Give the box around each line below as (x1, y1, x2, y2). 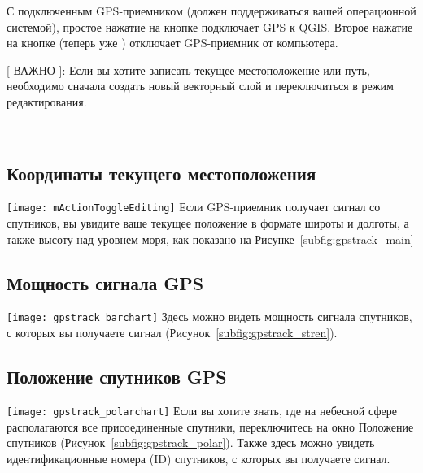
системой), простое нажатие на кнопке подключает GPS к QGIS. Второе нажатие (7, 18, 413, 35)
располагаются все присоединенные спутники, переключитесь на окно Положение (7, 418, 414, 435)
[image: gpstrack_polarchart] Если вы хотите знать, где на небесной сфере (7, 401, 397, 419)
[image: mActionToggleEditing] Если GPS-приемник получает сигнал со (7, 198, 381, 215)
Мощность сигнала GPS (7, 270, 204, 295)
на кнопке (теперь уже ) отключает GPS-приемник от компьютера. (7, 34, 338, 51)
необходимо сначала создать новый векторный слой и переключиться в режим (7, 77, 394, 94)
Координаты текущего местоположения (7, 160, 316, 185)
